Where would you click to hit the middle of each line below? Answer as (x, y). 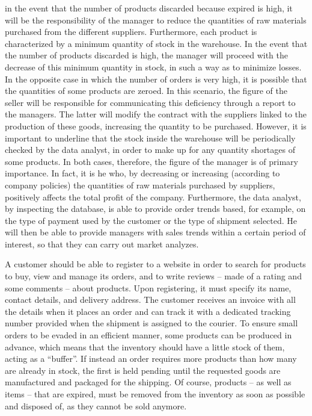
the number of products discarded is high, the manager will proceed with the (147, 55)
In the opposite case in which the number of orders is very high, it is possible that (156, 79)
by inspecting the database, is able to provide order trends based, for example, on (155, 209)
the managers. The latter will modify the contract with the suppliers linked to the (156, 114)
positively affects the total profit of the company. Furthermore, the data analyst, (153, 197)
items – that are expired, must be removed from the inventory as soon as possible (155, 394)
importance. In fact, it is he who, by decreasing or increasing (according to (142, 173)
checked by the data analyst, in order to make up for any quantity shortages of (150, 150)
